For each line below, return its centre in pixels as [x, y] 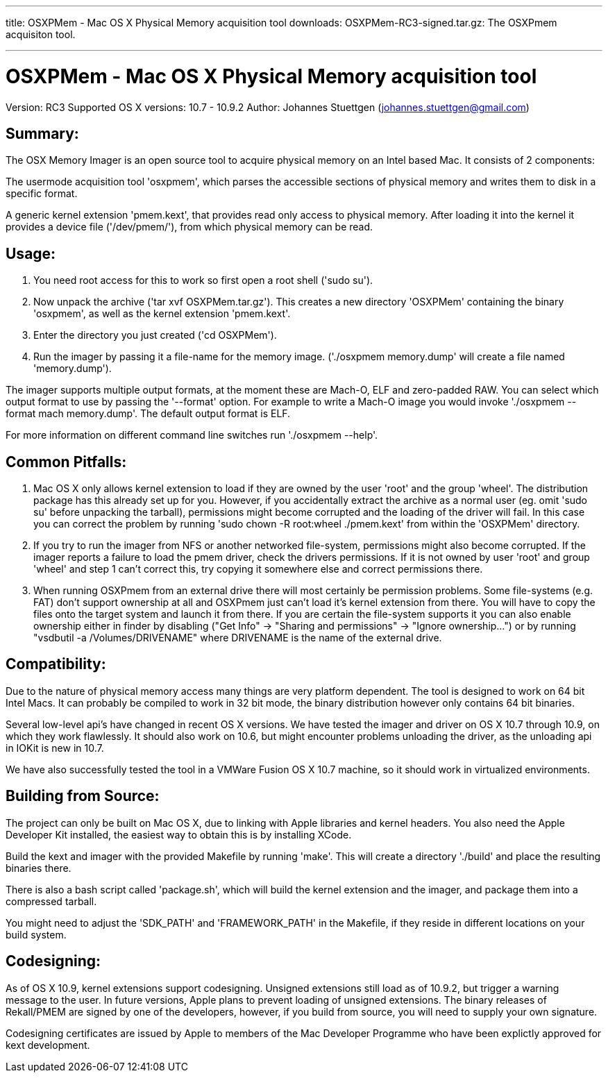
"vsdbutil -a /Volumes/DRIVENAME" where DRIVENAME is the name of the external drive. [238, 638]
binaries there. [39, 868]
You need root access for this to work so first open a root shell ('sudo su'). [203, 280]
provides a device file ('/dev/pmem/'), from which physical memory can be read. [189, 227]
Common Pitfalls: [66, 462]
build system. [36, 934]
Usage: [31, 253]
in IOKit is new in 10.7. [55, 748]
